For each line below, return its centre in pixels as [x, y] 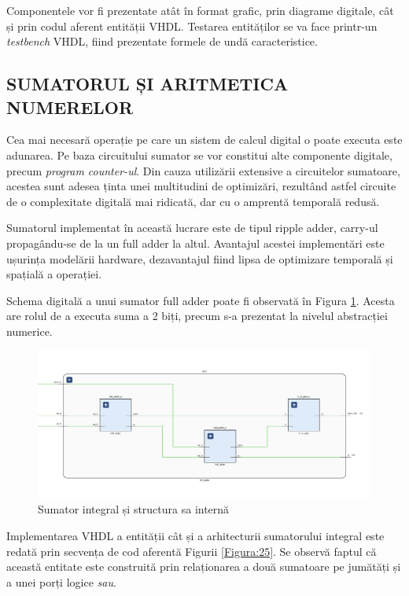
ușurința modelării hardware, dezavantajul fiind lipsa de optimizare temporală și [200, 258]
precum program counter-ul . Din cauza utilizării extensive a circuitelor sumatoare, [203, 170]
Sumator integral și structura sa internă [134, 509]
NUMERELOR [70, 107]
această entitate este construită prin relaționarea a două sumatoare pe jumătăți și [204, 567]
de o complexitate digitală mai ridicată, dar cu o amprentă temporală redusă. [193, 201]
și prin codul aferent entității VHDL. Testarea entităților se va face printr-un [192, 26]
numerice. [29, 331]
